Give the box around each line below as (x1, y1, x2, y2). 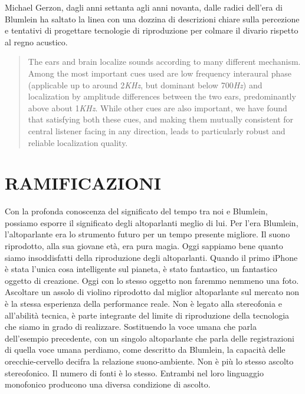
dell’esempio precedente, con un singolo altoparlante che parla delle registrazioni (5, 332, 294, 344)
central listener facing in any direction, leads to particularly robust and (28, 124, 286, 137)
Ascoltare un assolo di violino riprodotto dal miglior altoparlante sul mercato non (5, 286, 300, 298)
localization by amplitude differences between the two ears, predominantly (28, 90, 296, 102)
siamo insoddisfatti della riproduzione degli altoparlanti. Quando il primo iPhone (5, 251, 298, 263)
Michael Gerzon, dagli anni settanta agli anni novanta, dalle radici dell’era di (5, 1, 283, 13)
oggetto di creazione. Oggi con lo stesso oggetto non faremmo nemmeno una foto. (5, 274, 299, 286)
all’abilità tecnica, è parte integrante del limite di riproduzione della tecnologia (5, 309, 290, 321)
